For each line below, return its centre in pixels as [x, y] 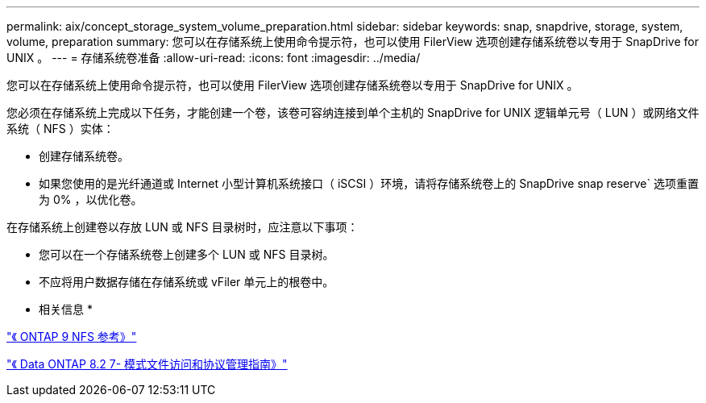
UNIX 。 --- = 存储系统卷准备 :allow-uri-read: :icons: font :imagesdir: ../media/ [214, 58]
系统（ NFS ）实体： [60, 129]
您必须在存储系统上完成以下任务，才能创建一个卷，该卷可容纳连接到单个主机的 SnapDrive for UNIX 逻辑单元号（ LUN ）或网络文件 [353, 112]
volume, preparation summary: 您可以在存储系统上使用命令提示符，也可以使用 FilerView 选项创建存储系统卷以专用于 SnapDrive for [353, 42]
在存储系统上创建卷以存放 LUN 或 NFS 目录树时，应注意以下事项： [183, 227]
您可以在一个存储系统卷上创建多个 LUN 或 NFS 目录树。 [187, 254]
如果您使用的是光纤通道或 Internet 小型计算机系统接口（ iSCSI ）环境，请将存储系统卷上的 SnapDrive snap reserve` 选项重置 [369, 183]
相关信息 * [66, 309]
